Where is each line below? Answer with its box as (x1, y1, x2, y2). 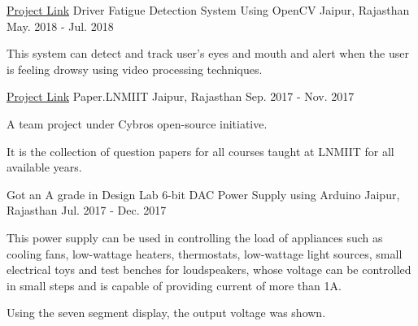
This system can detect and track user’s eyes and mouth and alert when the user (7, 45, 409, 62)
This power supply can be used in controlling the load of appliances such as (7, 228, 383, 246)
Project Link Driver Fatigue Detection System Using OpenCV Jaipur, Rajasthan (7, 2, 410, 18)
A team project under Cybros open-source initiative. (7, 115, 268, 132)
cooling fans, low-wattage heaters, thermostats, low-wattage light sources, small (7, 245, 403, 262)
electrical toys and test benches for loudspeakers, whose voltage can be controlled (7, 261, 411, 278)
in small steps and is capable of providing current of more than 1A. (7, 276, 342, 293)
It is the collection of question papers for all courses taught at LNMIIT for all (7, 142, 394, 159)
